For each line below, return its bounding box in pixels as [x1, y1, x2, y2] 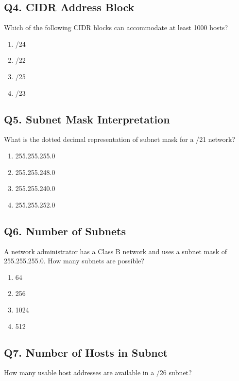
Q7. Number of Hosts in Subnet [4, 345, 168, 360]
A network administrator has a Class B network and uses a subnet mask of [4, 246, 227, 256]
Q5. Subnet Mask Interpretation [4, 111, 170, 126]
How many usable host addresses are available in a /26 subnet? [4, 367, 192, 378]
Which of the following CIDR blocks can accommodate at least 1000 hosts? [4, 22, 228, 33]
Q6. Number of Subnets [4, 223, 126, 238]
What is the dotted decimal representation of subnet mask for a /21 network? [4, 134, 236, 144]
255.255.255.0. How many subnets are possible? [4, 256, 144, 266]
